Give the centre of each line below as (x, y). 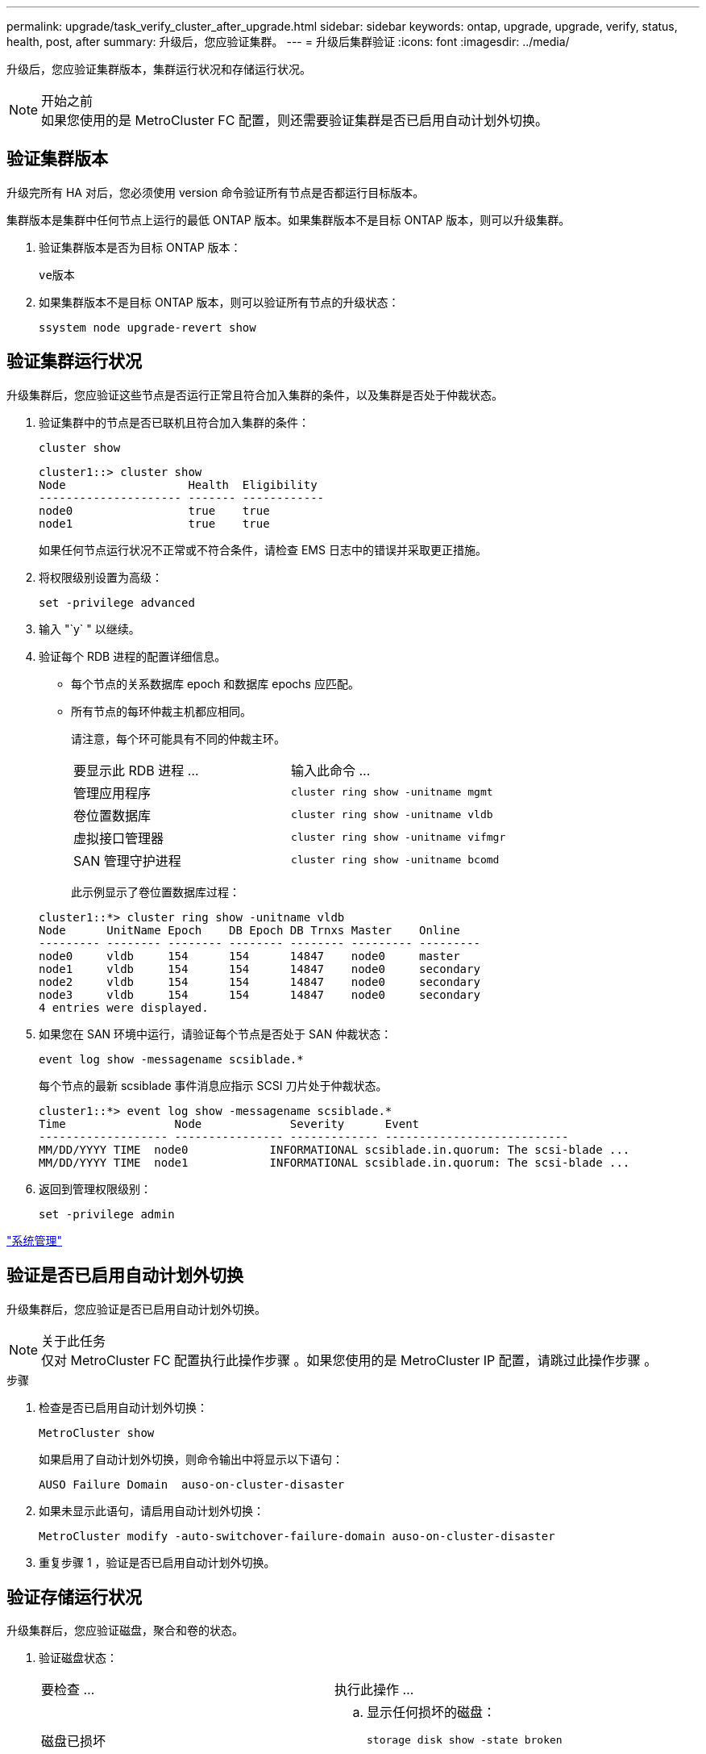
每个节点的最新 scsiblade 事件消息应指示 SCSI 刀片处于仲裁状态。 (213, 1085)
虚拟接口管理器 (119, 838)
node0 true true (154, 510)
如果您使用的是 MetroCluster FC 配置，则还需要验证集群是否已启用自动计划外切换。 (295, 120)
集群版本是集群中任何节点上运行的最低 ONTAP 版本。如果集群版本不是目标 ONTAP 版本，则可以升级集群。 (289, 219)
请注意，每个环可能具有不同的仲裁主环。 (178, 738)
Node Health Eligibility (178, 484)
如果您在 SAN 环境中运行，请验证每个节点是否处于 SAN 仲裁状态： (216, 1034)
